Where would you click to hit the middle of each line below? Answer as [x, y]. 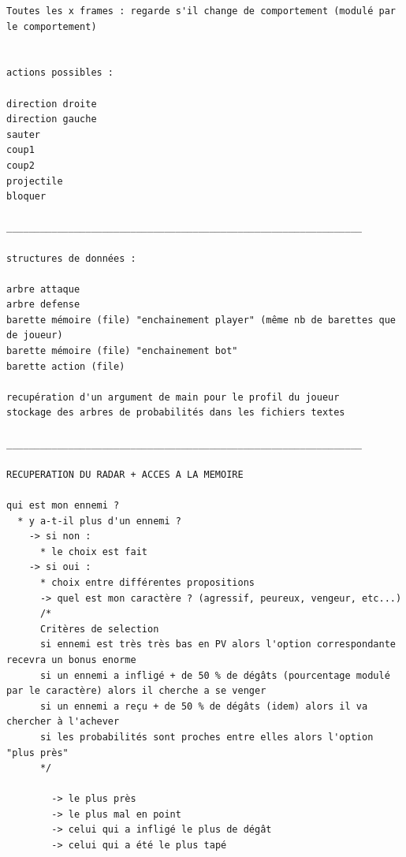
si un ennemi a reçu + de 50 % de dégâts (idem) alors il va [204, 706]
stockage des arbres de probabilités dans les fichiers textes [176, 413]
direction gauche [52, 119]
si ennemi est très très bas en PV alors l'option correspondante [218, 645]
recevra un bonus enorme [71, 660]
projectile [35, 181]
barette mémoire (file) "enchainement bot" [122, 351]
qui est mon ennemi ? [63, 505]
